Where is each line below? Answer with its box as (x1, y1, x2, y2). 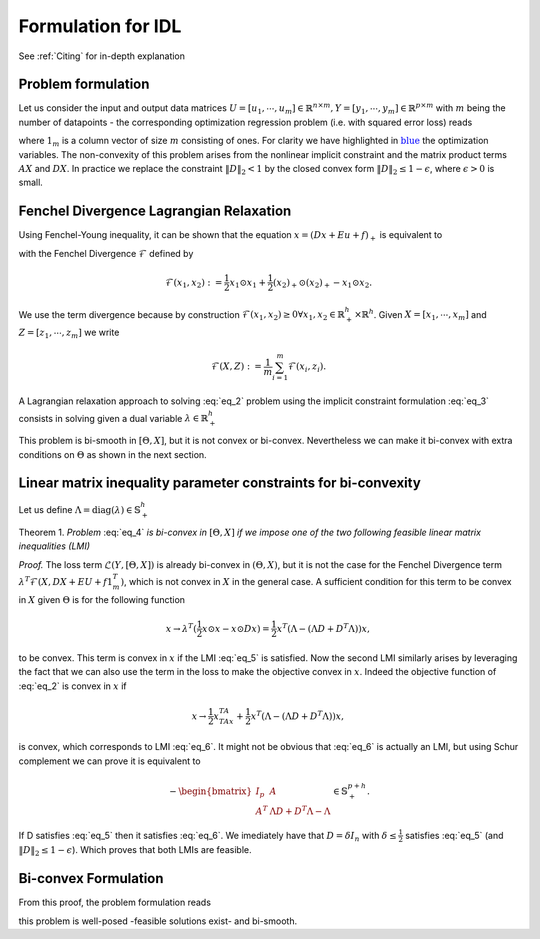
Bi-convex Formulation (18, 870, 164, 887)
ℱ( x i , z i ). (287, 361, 327, 375)
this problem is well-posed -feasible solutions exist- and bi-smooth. (18, 915, 298, 927)
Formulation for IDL (18, 15, 182, 37)
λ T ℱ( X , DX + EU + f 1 (18, 575, 114, 588)
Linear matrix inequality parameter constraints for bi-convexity (18, 475, 422, 492)
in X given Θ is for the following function (18, 593, 185, 605)
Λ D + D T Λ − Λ (269, 804, 331, 817)
